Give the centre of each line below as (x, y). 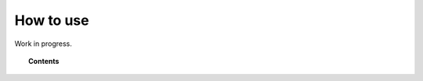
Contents (44, 61)
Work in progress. (43, 44)
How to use (52, 20)
